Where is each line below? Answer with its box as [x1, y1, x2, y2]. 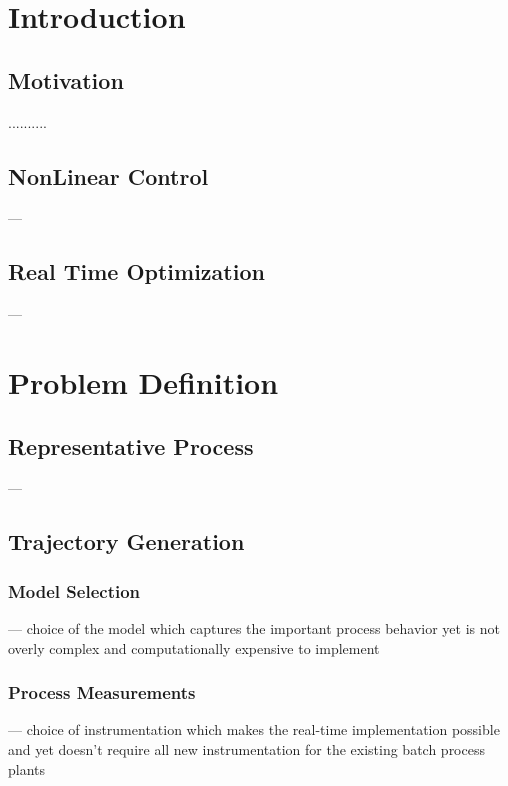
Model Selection [8, 578, 141, 603]
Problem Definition [8, 361, 279, 402]
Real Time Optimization [8, 256, 265, 287]
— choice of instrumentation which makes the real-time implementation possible [8, 719, 500, 740]
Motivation [8, 64, 124, 95]
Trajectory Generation [8, 526, 245, 557]
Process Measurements [8, 680, 196, 705]
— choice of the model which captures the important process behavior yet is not [8, 617, 500, 638]
